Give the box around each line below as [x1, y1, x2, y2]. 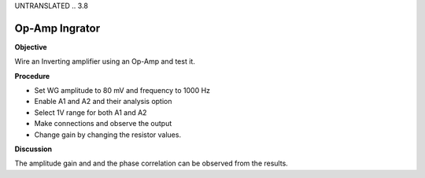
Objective [14, 42, 47, 51]
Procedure [14, 71, 50, 80]
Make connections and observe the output [34, 119, 172, 128]
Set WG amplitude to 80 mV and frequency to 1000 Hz [34, 86, 211, 95]
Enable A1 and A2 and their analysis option [34, 97, 172, 106]
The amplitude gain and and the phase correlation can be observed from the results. [14, 158, 289, 169]
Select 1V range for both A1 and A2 [34, 107, 147, 117]
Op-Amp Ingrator [14, 21, 101, 35]
